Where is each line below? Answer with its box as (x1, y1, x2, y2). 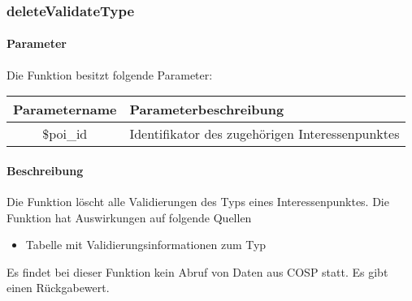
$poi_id (42, 124, 88, 144)
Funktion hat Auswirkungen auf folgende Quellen (7, 209, 252, 226)
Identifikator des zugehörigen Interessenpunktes (129, 124, 400, 144)
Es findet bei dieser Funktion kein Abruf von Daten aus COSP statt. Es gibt (7, 263, 388, 280)
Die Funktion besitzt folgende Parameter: (7, 66, 213, 83)
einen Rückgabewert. (7, 279, 110, 296)
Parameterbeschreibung (129, 100, 284, 119)
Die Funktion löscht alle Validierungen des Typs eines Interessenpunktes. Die (7, 193, 389, 210)
